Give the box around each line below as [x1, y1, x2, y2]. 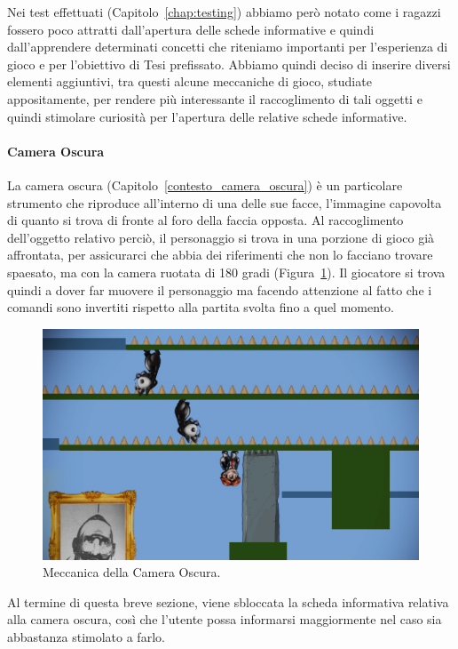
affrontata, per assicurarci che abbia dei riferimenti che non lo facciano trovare [7, 245, 433, 264]
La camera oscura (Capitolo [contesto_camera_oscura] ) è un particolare [7, 175, 403, 194]
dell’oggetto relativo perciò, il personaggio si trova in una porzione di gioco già [7, 228, 435, 246]
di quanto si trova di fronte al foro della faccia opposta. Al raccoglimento [7, 211, 404, 229]
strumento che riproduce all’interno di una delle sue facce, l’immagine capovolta [7, 193, 442, 212]
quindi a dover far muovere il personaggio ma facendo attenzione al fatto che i [7, 280, 432, 299]
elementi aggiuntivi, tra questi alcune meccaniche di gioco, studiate [7, 72, 372, 91]
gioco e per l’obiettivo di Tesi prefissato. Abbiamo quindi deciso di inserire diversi [7, 54, 451, 73]
